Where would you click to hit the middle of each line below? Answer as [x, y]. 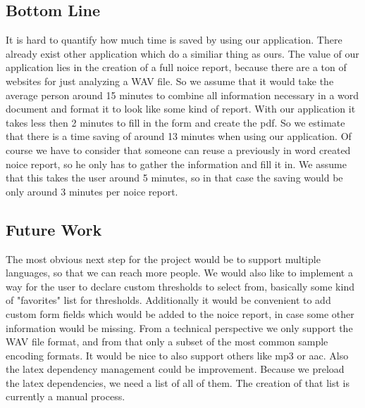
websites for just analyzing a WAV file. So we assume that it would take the [170, 81]
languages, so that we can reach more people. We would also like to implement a [179, 273]
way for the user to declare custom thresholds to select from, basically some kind [180, 286]
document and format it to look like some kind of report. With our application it [181, 109]
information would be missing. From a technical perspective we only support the [179, 327]
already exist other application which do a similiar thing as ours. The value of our [182, 53]
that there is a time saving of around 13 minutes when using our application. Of [179, 136]
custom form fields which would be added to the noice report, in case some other [180, 313]
